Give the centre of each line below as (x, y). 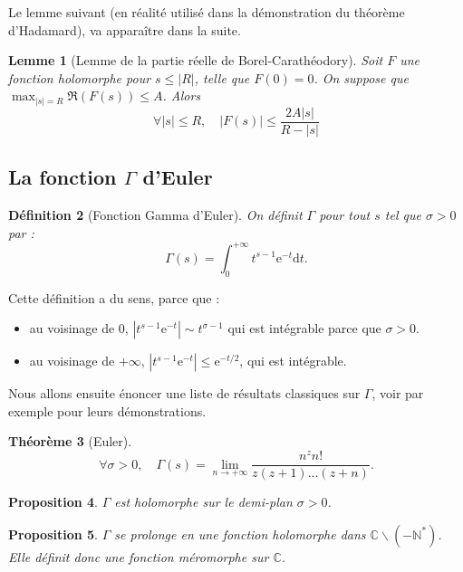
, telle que (222, 77)
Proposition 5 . (53, 534)
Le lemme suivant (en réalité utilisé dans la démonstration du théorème (207, 12)
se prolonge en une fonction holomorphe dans (240, 534)
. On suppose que (361, 77)
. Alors (182, 95)
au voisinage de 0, (79, 328)
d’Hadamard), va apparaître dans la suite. (125, 29)
